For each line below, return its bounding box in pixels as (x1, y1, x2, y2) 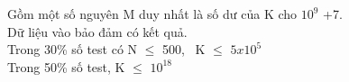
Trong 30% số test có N (7, 40, 138, 59)
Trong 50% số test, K (7, 57, 125, 76)
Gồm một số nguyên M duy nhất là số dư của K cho (7, 5, 298, 23)
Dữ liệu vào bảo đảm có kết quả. (7, 22, 188, 41)
